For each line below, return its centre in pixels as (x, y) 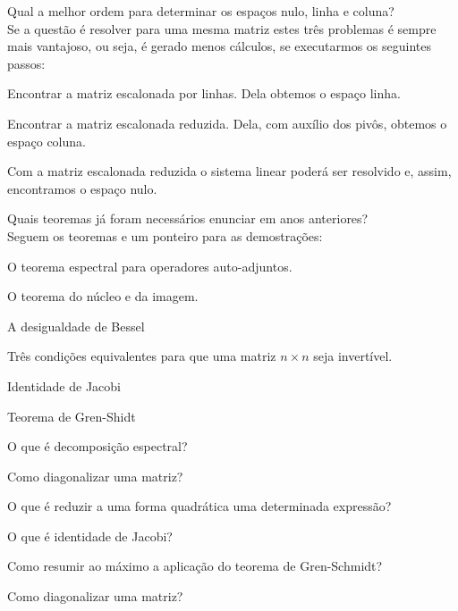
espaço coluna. (47, 141)
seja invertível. (353, 356)
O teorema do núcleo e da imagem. (103, 296)
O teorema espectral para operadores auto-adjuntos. (150, 266)
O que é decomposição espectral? (98, 446)
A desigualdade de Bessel (76, 326)
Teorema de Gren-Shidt (72, 416)
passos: (26, 63)
